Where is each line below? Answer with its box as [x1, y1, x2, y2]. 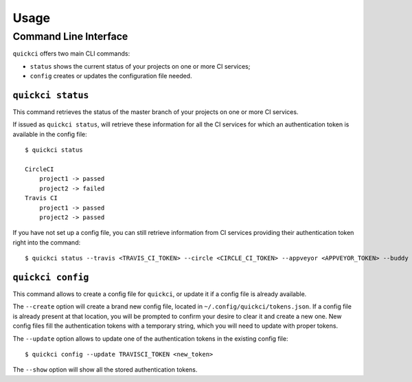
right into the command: [12, 238, 81, 247]
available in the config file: [12, 130, 87, 138]
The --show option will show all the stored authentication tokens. [12, 366, 198, 374]
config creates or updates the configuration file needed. [30, 72, 192, 80]
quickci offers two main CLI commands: [12, 49, 130, 58]
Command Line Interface [12, 30, 128, 43]
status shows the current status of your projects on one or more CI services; [30, 62, 251, 70]
